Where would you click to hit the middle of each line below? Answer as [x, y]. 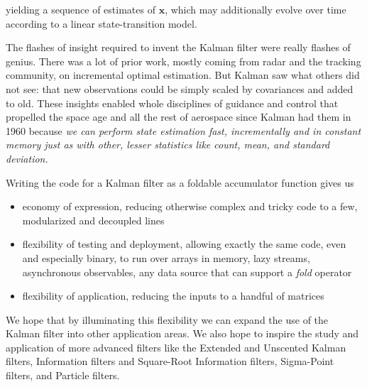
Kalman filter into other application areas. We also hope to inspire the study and [182, 333]
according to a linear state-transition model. [102, 23]
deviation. [27, 158]
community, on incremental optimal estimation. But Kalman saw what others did [183, 75]
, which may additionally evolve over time [256, 9]
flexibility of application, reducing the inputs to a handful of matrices [173, 296]
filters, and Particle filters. [63, 375]
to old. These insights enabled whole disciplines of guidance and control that [172, 103]
